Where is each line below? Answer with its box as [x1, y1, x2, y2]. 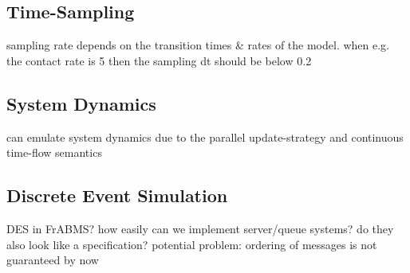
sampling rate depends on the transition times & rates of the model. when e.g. [6, 37, 389, 53]
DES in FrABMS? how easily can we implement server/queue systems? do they [6, 220, 394, 236]
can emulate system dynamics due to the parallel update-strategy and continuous [6, 128, 404, 145]
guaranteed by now [6, 252, 99, 268]
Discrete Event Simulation [6, 183, 228, 208]
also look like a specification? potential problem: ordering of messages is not [6, 236, 377, 252]
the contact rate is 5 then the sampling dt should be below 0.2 [6, 52, 312, 68]
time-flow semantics [6, 144, 102, 161]
